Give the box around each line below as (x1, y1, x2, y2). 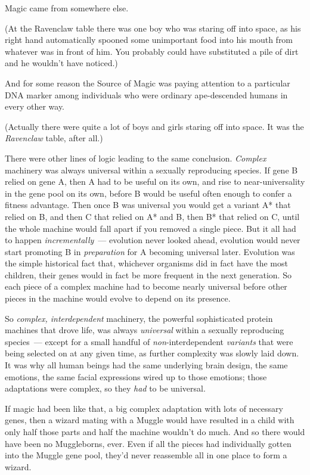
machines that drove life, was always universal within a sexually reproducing (5, 324, 284, 336)
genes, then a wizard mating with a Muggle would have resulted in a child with (5, 414, 294, 426)
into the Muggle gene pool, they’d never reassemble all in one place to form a (5, 449, 287, 461)
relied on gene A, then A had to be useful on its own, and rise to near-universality (5, 175, 305, 188)
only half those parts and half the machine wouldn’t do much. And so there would (5, 426, 305, 437)
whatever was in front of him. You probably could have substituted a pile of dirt (5, 45, 299, 57)
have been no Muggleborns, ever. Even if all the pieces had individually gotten (5, 437, 292, 449)
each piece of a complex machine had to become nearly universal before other (5, 280, 287, 293)
